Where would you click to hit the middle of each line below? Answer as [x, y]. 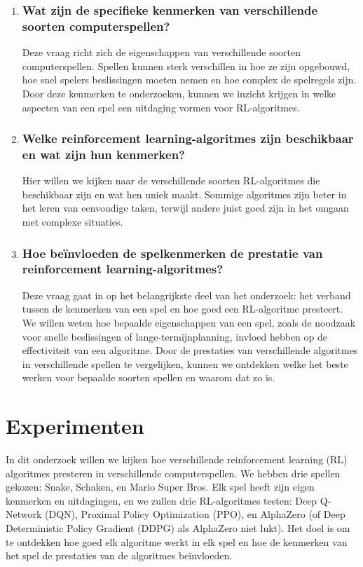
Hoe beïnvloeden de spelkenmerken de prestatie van [172, 253]
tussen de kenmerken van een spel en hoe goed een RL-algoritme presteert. [183, 309]
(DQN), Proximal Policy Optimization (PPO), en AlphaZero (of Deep [195, 514]
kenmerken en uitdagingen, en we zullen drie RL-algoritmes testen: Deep [162, 500]
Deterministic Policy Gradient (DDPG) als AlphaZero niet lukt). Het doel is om [178, 528]
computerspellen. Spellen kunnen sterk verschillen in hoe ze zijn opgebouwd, [186, 66]
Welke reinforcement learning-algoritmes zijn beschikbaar [188, 138]
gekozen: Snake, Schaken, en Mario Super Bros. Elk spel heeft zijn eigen [160, 487]
